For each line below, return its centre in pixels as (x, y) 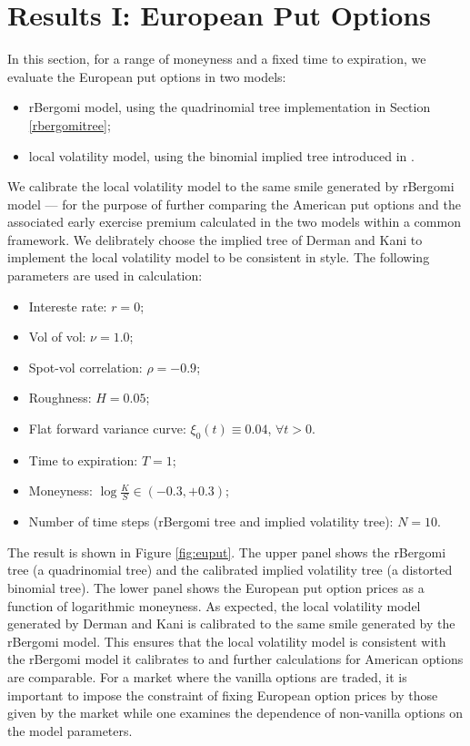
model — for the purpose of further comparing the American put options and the (234, 204)
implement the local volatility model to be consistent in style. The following (219, 257)
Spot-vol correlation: (85, 367)
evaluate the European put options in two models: (147, 76)
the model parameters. (70, 730)
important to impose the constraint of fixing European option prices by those (223, 695)
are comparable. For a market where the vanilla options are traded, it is (207, 677)
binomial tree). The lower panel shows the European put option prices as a (216, 588)
